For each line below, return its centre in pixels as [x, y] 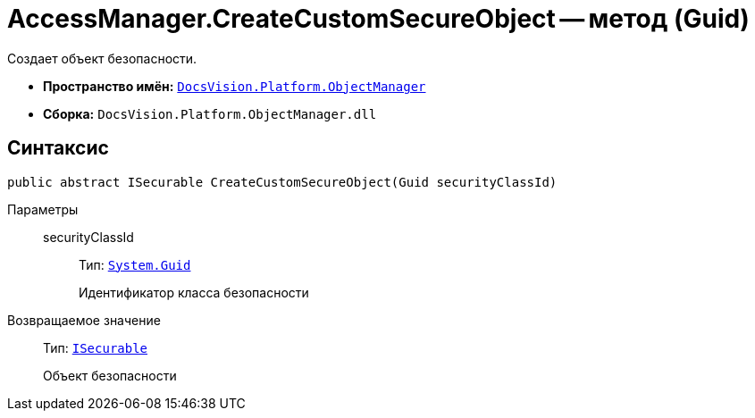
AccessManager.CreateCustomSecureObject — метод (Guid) [378, 19]
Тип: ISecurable [96, 347]
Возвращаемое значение [84, 320]
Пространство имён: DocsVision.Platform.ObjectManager [235, 86]
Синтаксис [58, 148]
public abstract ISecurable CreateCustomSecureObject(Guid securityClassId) [282, 182]
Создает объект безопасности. [102, 58]
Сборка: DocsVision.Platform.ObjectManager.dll [210, 113]
